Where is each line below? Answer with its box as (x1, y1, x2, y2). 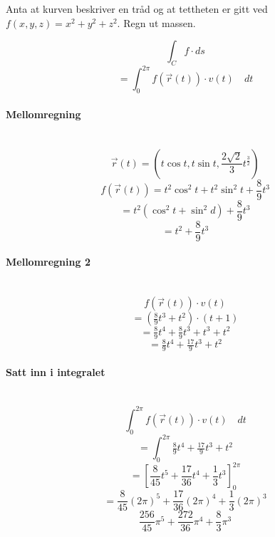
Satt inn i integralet (6, 364, 105, 379)
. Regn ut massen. (117, 15, 196, 30)
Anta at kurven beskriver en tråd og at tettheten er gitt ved (6, 1, 268, 16)
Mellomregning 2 (6, 254, 90, 269)
